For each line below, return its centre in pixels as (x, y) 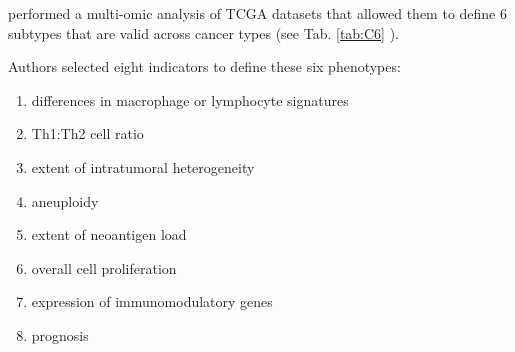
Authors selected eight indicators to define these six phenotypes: (204, 66)
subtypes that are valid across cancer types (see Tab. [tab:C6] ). (203, 32)
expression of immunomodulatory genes (152, 301)
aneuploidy (65, 200)
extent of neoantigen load (109, 234)
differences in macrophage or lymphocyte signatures (190, 99)
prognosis (60, 334)
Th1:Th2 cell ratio (87, 133)
